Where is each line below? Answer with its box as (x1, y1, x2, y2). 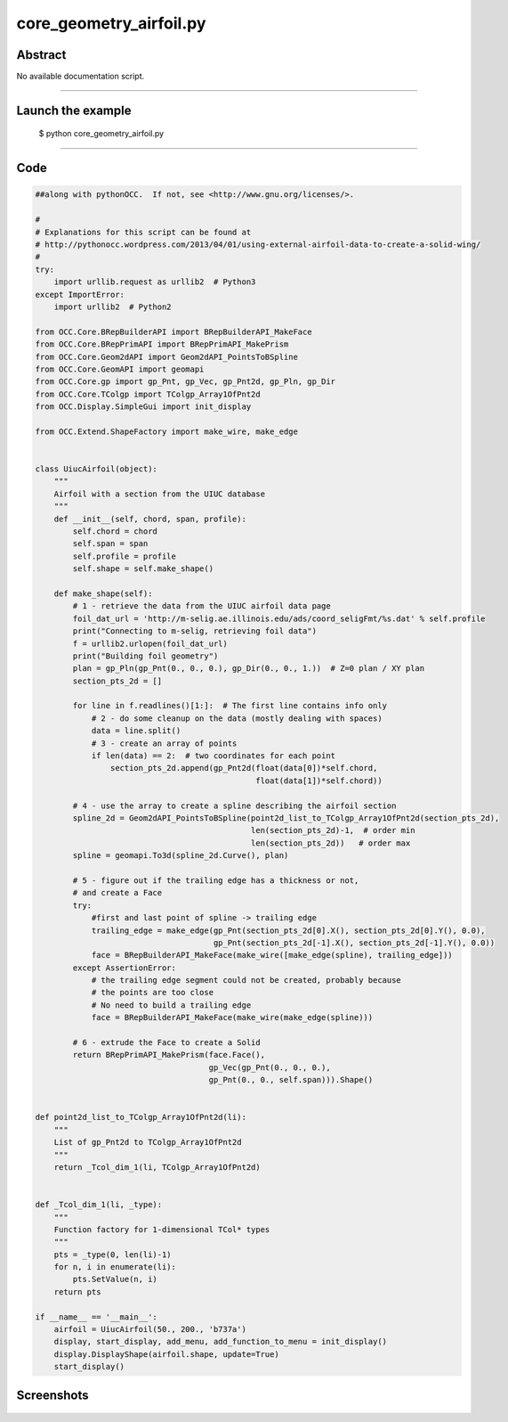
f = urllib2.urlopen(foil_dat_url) (72, 638, 229, 649)
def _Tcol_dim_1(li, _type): (35, 1199, 163, 1210)
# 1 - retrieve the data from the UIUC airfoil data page (72, 601, 331, 611)
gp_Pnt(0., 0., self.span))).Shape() (208, 1075, 374, 1085)
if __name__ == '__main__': (35, 1312, 157, 1322)
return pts (53, 1287, 101, 1296)
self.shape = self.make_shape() (72, 564, 214, 574)
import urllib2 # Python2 (53, 301, 173, 312)
